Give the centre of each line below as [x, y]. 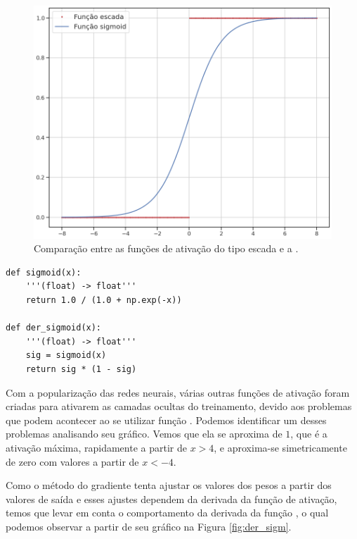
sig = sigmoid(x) [66, 355]
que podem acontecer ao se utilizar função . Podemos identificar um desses [166, 420]
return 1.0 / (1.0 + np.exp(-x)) [104, 300]
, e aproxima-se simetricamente [280, 447]
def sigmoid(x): [44, 272]
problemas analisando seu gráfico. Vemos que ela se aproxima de [144, 434]
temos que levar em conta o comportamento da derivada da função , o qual [167, 513]
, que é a [309, 434]
